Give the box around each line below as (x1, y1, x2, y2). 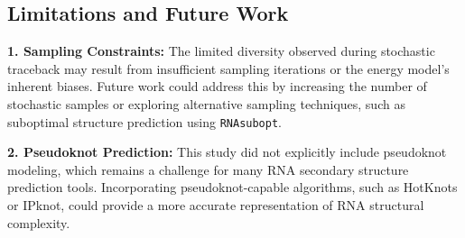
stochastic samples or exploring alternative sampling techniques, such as (7, 94, 405, 113)
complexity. (7, 213, 70, 232)
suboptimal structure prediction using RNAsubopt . (7, 112, 283, 131)
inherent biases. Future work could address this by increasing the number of (7, 77, 427, 96)
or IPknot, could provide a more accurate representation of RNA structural (7, 196, 424, 215)
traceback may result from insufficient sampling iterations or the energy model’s (7, 59, 450, 78)
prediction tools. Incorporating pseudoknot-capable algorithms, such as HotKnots (7, 178, 458, 197)
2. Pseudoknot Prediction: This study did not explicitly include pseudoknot (7, 142, 447, 161)
